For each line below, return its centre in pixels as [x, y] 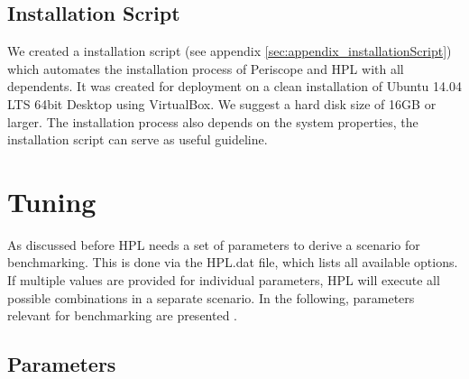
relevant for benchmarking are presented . [123, 315]
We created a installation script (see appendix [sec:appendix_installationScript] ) [230, 51]
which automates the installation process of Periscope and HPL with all [206, 68]
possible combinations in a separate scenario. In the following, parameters [211, 297]
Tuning [52, 201]
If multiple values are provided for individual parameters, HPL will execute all [224, 280]
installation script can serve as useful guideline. [138, 139]
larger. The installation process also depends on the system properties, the [213, 121]
